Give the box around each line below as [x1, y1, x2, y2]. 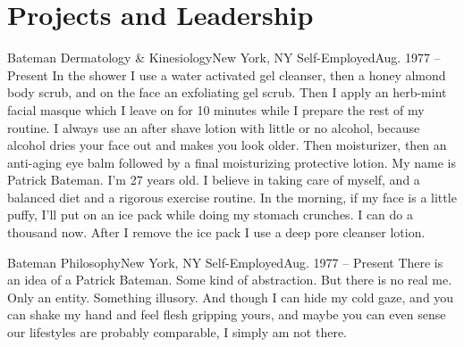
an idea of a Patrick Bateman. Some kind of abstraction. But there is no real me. [7, 270, 452, 289]
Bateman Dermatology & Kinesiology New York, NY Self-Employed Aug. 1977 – [7, 48, 441, 67]
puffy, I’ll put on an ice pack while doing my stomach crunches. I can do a [7, 205, 414, 224]
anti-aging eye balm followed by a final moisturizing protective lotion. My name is [7, 153, 456, 171]
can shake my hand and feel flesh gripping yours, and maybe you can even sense [7, 305, 446, 324]
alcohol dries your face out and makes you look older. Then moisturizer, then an [7, 136, 447, 154]
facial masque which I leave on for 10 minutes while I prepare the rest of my [7, 100, 425, 119]
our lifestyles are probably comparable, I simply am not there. [7, 323, 347, 342]
